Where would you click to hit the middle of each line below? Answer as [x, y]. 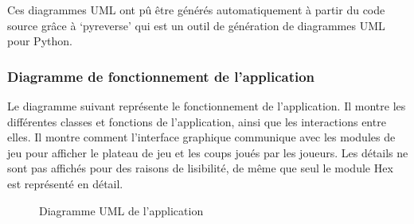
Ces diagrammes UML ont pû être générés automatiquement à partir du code [196, 10]
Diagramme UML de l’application [121, 210]
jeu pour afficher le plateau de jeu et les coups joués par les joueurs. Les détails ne [208, 152]
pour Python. [40, 41]
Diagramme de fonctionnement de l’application [161, 76]
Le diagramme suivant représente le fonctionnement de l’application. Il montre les [207, 106]
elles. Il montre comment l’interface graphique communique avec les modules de [201, 137]
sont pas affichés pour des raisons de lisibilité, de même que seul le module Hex [200, 168]
